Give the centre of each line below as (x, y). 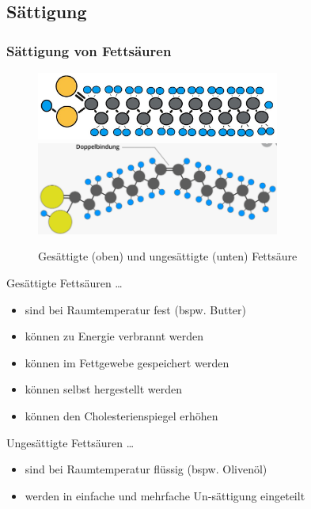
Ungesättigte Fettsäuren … (70, 442)
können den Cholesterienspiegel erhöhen (121, 416)
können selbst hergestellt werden (104, 389)
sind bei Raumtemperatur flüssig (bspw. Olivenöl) (146, 469)
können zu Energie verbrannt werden (114, 336)
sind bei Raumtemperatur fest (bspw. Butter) (135, 309)
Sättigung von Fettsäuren (89, 50)
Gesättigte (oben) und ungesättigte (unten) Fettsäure (168, 256)
